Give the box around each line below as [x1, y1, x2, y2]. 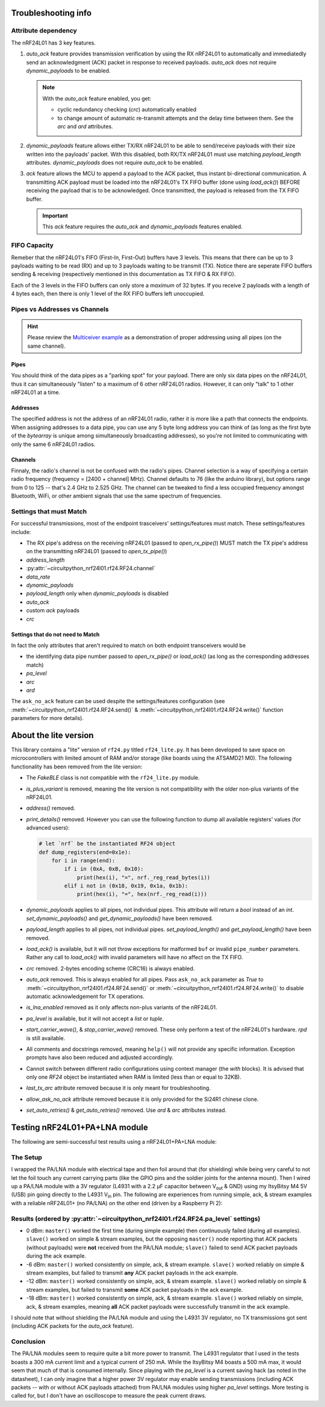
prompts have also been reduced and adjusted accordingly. [26, 1054, 174, 1061]
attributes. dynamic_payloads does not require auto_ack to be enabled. [26, 159, 204, 166]
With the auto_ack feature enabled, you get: [42, 95, 152, 102]
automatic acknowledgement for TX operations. [26, 992, 144, 1000]
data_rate [26, 573, 51, 580]
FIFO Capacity [11, 241, 54, 249]
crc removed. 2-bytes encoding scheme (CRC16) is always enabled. [26, 965, 195, 972]
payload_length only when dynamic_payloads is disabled [26, 590, 169, 597]
